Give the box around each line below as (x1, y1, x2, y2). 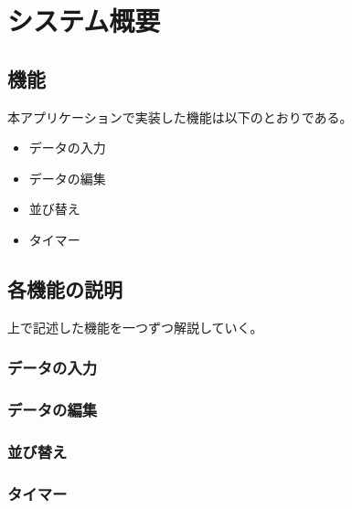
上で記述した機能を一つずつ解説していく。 (7, 317, 263, 336)
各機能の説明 (7, 274, 123, 302)
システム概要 (7, 2, 161, 39)
